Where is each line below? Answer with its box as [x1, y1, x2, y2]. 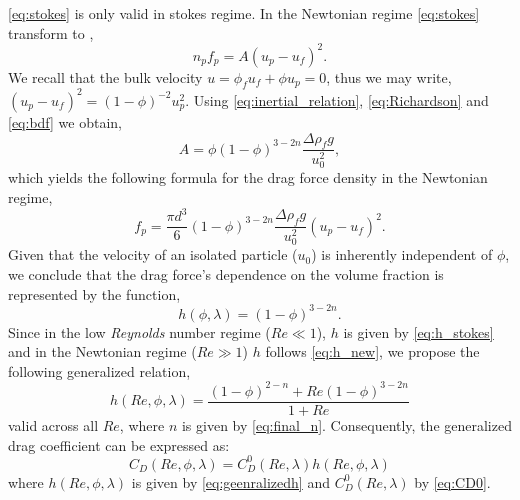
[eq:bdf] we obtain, [8, 111, 122, 132]
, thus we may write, [326, 66, 452, 87]
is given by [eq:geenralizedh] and [131, 471, 330, 492]
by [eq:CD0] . [414, 471, 491, 492]
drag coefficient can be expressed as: [8, 434, 230, 455]
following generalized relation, [8, 360, 191, 381]
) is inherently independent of [311, 244, 493, 265]
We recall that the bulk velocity [8, 66, 203, 87]
